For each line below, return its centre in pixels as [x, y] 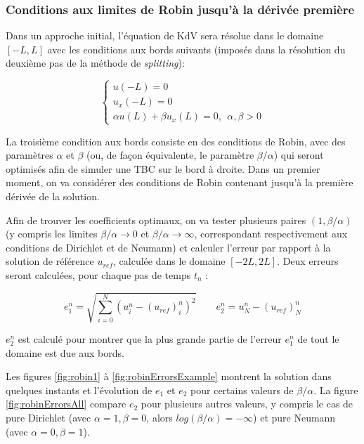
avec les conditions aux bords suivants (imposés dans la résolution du [196, 49]
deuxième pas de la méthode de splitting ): [95, 63]
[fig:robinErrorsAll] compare [66, 404]
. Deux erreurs [308, 261]
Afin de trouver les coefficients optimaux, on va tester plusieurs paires [156, 220]
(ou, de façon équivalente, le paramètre [170, 155]
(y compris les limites [52, 234]
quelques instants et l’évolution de [79, 390]
